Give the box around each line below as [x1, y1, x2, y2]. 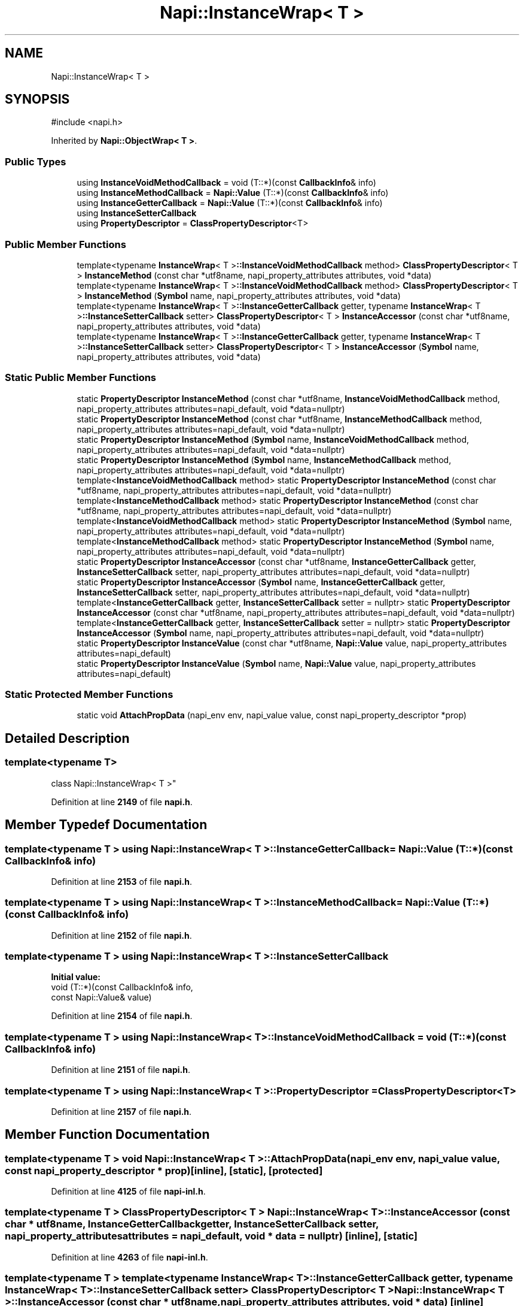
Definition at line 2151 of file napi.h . [51, 1065, 191, 1075]
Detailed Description [5, 730, 130, 746]
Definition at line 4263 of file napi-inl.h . [51, 1251, 208, 1262]
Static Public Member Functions [5, 371, 157, 384]
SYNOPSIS [5, 92, 70, 107]
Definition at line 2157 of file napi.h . [51, 1106, 192, 1117]
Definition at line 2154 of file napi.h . [51, 1011, 193, 1021]
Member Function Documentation [5, 1127, 210, 1142]
